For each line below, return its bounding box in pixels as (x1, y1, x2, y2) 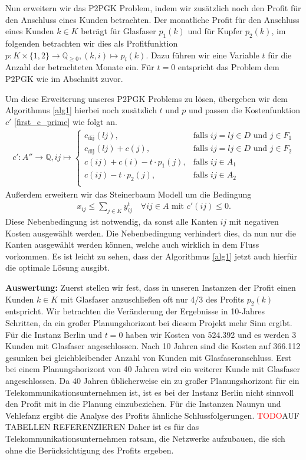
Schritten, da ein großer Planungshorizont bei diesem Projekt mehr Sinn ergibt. (5, 316, 292, 328)
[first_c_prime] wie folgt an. (14, 115, 117, 127)
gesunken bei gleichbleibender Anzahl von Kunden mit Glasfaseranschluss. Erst (5, 351, 292, 363)
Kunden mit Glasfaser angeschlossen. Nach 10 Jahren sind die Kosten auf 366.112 (5, 340, 301, 352)
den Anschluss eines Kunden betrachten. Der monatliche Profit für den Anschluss (5, 13, 300, 25)
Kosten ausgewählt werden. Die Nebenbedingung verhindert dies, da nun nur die (5, 226, 296, 239)
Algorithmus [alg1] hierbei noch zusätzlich (5, 104, 157, 116)
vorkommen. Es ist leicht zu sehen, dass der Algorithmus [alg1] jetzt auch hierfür (5, 249, 298, 262)
